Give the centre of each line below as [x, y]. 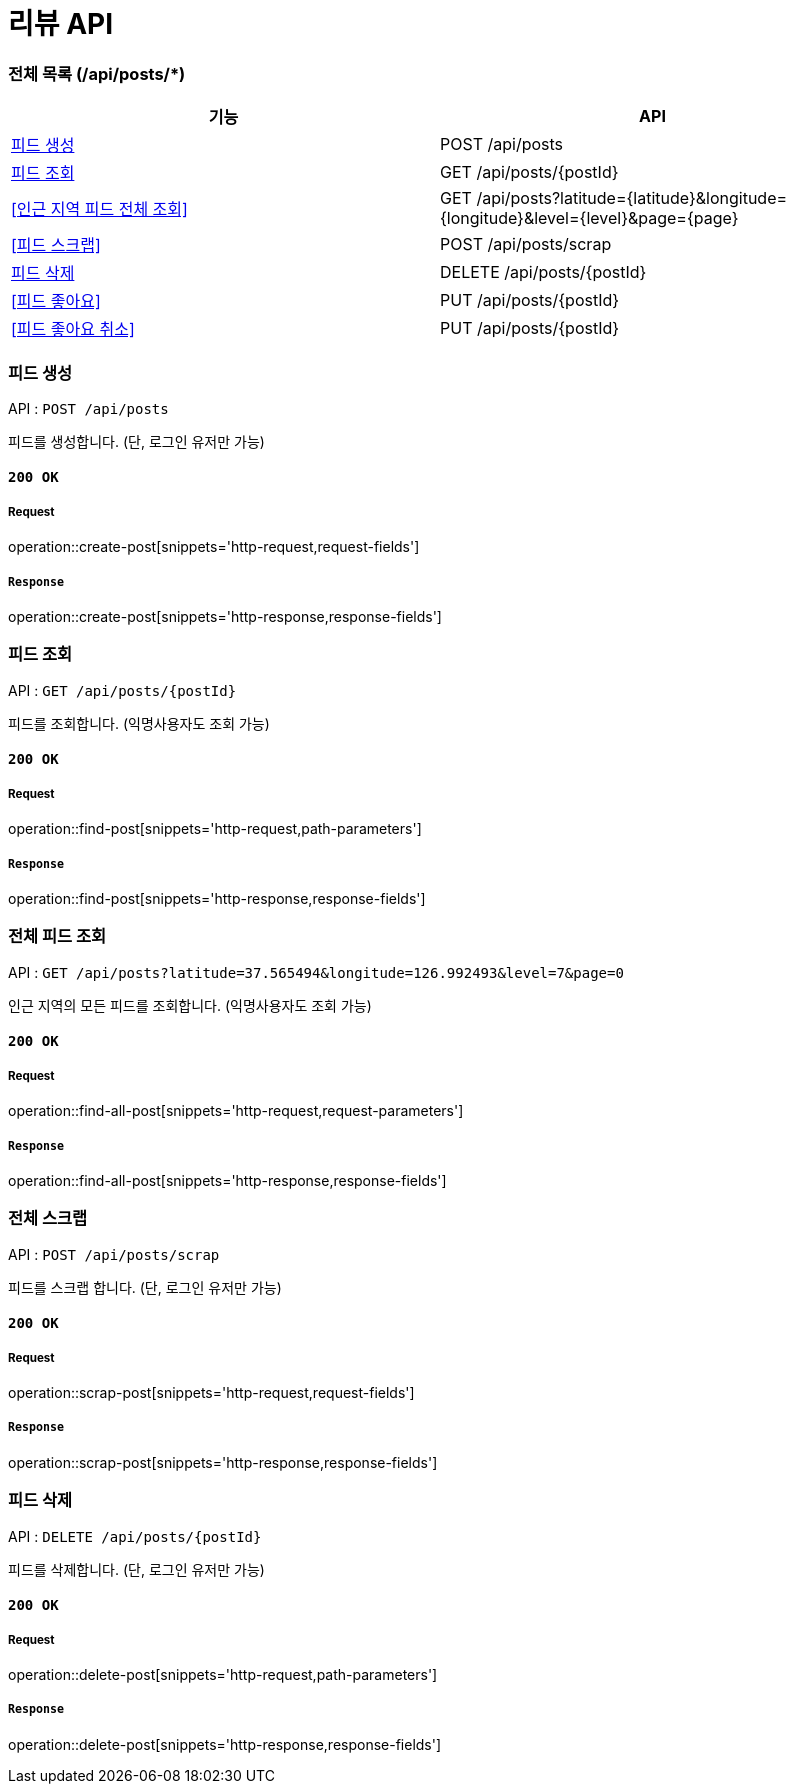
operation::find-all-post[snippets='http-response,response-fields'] [227, 1180]
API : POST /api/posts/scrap [114, 1254]
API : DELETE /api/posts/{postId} [135, 1536]
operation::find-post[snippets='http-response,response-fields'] [217, 898]
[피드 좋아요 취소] [73, 329]
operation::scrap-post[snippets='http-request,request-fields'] [211, 1393]
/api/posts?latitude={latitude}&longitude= [632, 198]
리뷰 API [61, 24]
